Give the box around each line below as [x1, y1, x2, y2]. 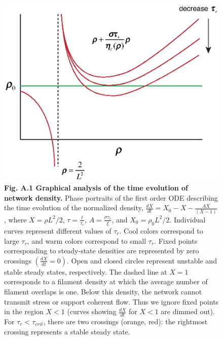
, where [4, 214, 27, 224]
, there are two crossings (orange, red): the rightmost [43, 316, 208, 326]
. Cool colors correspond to [119, 225, 203, 236]
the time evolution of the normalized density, [4, 202, 143, 213]
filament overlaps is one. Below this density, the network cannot [4, 286, 202, 296]
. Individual [169, 214, 206, 224]
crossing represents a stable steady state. [4, 326, 130, 336]
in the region [4, 306, 44, 317]
